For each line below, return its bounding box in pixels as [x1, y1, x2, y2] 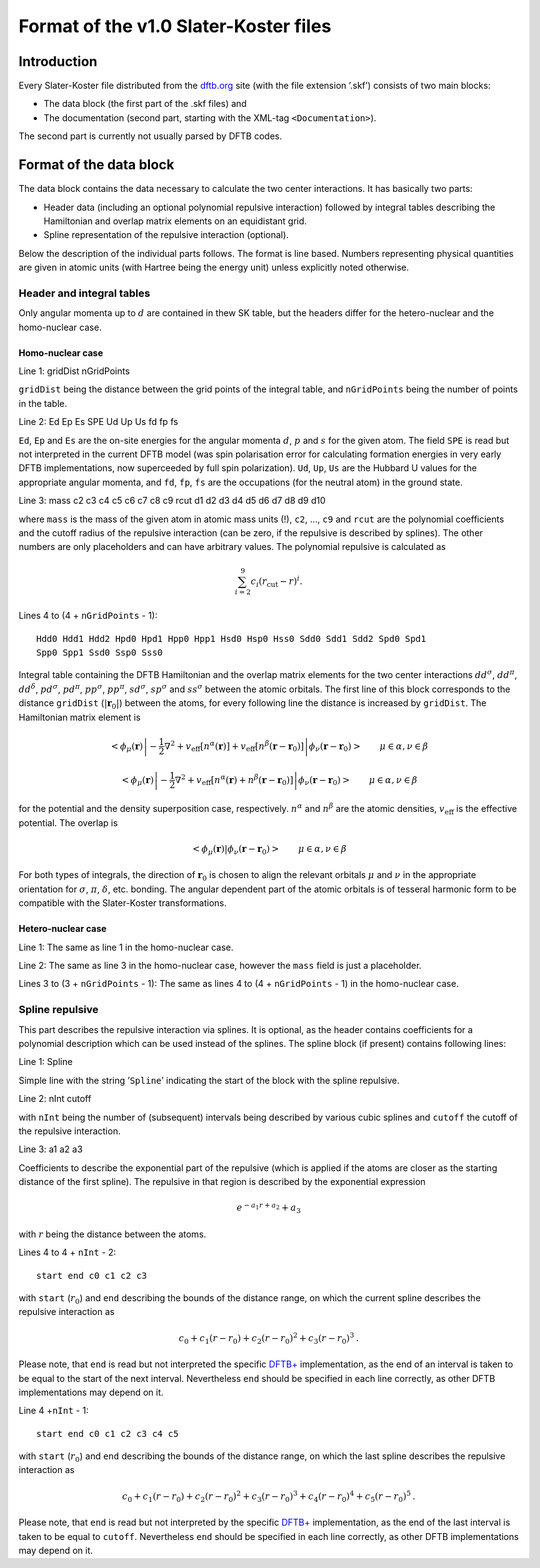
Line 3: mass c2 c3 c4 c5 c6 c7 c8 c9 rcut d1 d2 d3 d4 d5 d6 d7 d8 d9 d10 [18, 495, 326, 507]
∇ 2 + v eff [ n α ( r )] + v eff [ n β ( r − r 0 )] [163, 738, 305, 754]
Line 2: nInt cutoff [18, 1093, 92, 1105]
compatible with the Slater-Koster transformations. [18, 897, 227, 909]
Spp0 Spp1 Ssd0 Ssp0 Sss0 [36, 647, 164, 658]
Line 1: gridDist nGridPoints [18, 365, 130, 377]
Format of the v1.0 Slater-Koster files [18, 15, 332, 37]
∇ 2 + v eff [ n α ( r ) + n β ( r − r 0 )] [175, 772, 294, 787]
